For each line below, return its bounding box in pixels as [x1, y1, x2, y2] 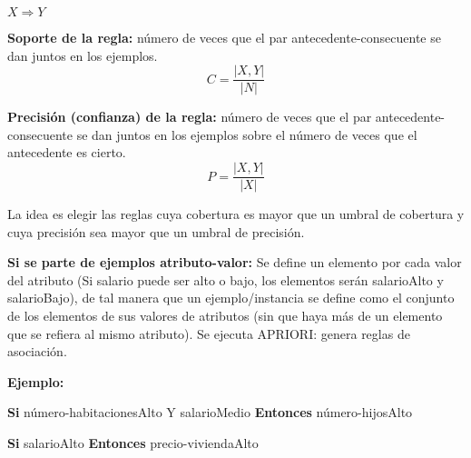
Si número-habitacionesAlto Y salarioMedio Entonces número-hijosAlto [7, 403, 413, 422]
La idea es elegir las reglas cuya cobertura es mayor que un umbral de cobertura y [7, 204, 465, 224]
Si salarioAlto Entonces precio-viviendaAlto [7, 433, 259, 453]
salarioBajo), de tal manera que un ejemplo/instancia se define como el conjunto [7, 288, 455, 307]
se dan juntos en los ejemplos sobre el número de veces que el [76, 124, 417, 144]
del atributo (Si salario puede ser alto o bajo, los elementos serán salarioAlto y [7, 270, 444, 289]
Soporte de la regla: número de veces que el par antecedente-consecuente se [7, 28, 441, 46]
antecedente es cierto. [7, 143, 126, 162]
